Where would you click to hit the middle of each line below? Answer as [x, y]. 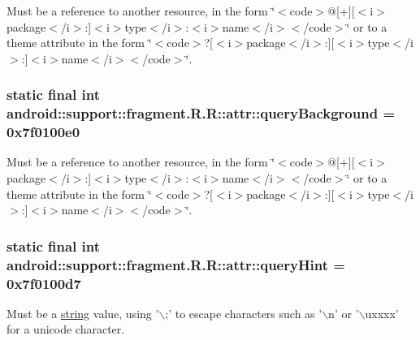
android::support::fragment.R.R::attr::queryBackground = [201, 113]
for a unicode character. [66, 329]
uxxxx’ [382, 313]
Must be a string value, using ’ [83, 313]
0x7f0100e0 [43, 132]
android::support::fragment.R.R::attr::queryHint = [176, 264]
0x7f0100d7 [44, 283]
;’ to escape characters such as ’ [244, 313]
